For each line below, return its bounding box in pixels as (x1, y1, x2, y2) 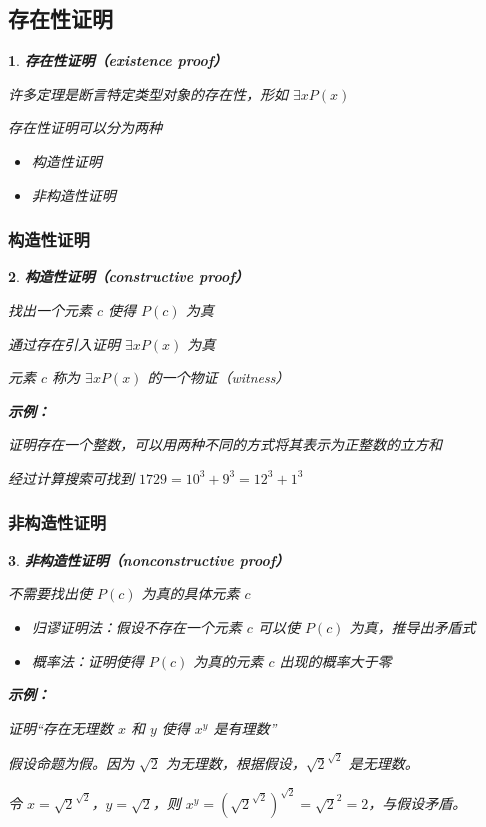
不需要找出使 (8, 583, 92, 604)
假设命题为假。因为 (8, 752, 134, 773)
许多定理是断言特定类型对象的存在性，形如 (8, 83, 288, 104)
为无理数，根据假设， (165, 752, 306, 773)
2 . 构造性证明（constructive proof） (8, 266, 249, 287)
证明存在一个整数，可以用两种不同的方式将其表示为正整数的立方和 (8, 434, 442, 455)
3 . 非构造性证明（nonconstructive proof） (8, 549, 290, 570)
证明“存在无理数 (8, 717, 113, 738)
